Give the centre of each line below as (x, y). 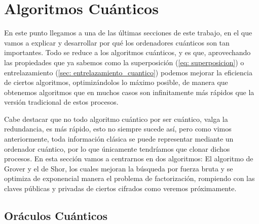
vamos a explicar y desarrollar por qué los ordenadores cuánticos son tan (117, 42)
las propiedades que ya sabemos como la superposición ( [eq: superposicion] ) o (124, 62)
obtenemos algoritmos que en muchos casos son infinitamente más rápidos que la (129, 92)
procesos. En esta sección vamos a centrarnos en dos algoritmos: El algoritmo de (129, 159)
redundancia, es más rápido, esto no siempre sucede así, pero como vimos (118, 129)
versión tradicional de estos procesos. (61, 102)
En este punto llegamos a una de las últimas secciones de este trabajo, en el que (128, 33)
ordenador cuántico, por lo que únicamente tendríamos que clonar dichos (117, 148)
